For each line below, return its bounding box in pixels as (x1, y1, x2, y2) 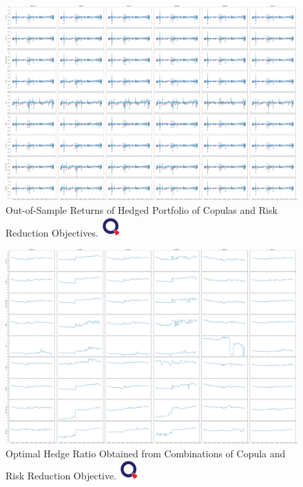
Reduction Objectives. (6, 225, 98, 239)
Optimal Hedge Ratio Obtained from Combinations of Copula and (6, 446, 286, 460)
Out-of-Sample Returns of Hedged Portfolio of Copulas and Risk (6, 202, 278, 217)
